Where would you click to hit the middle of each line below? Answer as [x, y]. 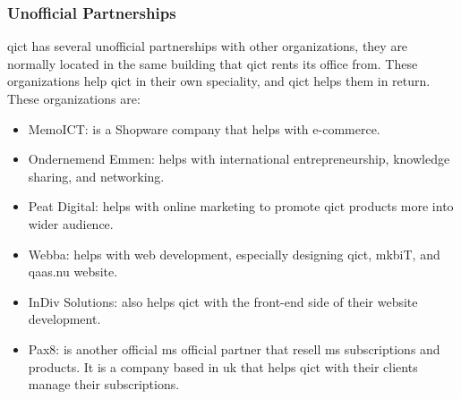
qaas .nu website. [73, 272]
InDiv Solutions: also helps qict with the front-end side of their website [223, 301]
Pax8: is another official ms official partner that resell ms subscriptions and [234, 348]
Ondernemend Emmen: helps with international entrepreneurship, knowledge [239, 159]
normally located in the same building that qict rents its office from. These [213, 63]
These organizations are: [74, 98]
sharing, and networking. [96, 176]
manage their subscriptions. [104, 384]
